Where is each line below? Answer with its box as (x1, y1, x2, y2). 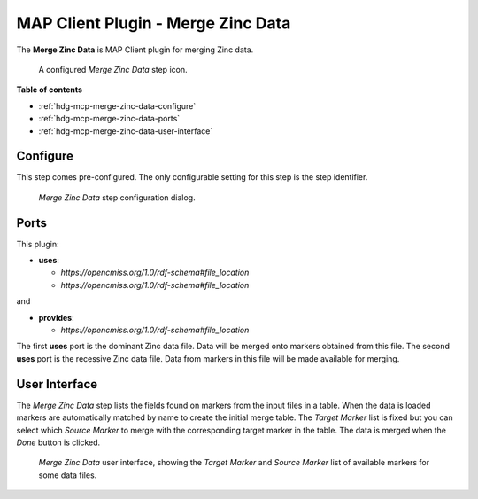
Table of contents (16, 84, 83, 95)
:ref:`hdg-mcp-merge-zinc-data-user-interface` (38, 125, 213, 136)
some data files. (38, 470, 97, 480)
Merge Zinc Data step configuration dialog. (38, 191, 196, 203)
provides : (38, 312, 74, 323)
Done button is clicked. (16, 437, 101, 448)
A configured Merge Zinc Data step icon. (38, 64, 188, 74)
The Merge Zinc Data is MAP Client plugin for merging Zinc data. (16, 44, 254, 55)
